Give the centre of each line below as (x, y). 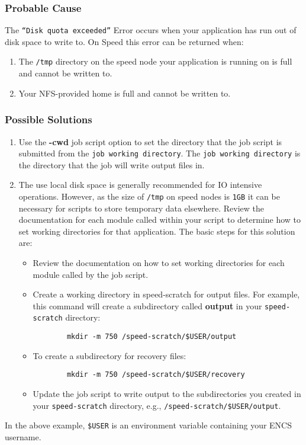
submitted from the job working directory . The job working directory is (160, 153)
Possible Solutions (49, 119)
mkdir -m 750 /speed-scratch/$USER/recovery (156, 375)
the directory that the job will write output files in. (112, 164)
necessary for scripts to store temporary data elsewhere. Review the (141, 208)
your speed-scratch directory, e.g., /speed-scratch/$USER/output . (157, 405)
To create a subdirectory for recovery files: (109, 355)
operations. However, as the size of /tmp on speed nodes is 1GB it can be (149, 196)
